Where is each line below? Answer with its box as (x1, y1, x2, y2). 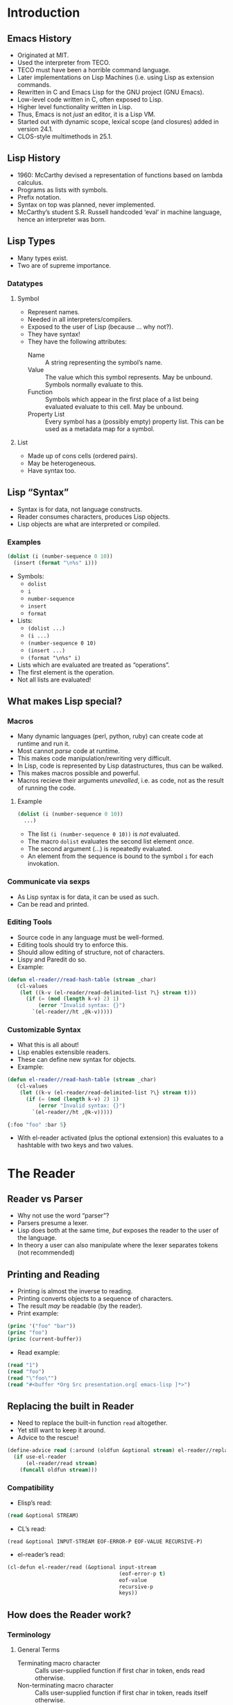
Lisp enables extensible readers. (17, 1048, 110, 1056)
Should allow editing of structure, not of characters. (17, 948, 165, 956)
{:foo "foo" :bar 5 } (7, 1121, 67, 1128)
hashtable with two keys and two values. (17, 1141, 134, 1149)
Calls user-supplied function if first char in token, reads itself (34, 1688, 208, 1697)
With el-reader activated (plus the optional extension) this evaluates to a (17, 1133, 224, 1142)
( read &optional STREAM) (7, 1512, 79, 1519)
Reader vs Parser (7, 1193, 83, 1205)
